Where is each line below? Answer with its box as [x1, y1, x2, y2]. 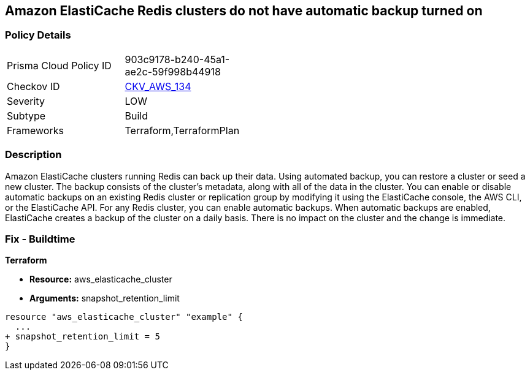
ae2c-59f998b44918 [125, 65, 221, 78]
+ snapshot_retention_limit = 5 [5, 331, 160, 342]
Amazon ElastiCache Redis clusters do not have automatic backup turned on [5, 3, 483, 18]
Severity [7, 94, 45, 107]
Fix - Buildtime [5, 232, 75, 245]
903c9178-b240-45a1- [125, 53, 230, 66]
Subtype [7, 109, 46, 122]
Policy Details [5, 29, 71, 42]
